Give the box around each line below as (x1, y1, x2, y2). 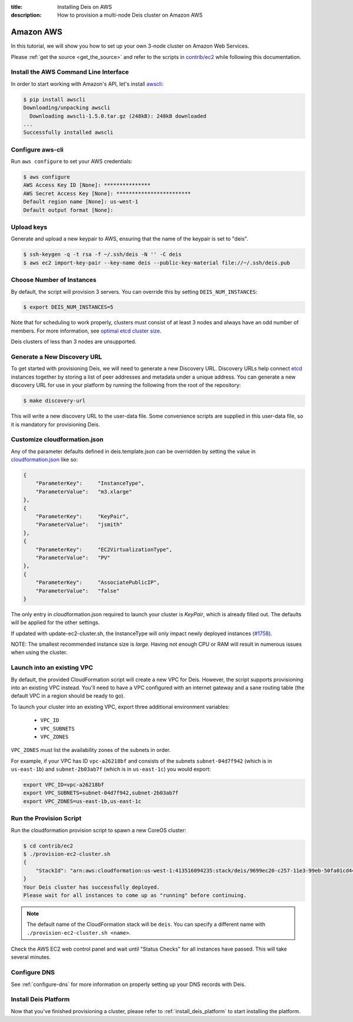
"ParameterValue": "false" (35, 587, 120, 594)
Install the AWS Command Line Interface (11, 68, 129, 76)
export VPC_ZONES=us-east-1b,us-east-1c (23, 798, 141, 804)
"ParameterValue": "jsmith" (35, 521, 123, 528)
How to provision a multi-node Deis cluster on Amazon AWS (57, 12, 203, 19)
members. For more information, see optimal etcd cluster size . (11, 327, 162, 334)
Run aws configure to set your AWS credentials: (11, 158, 132, 165)
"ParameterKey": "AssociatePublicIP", (35, 579, 160, 586)
